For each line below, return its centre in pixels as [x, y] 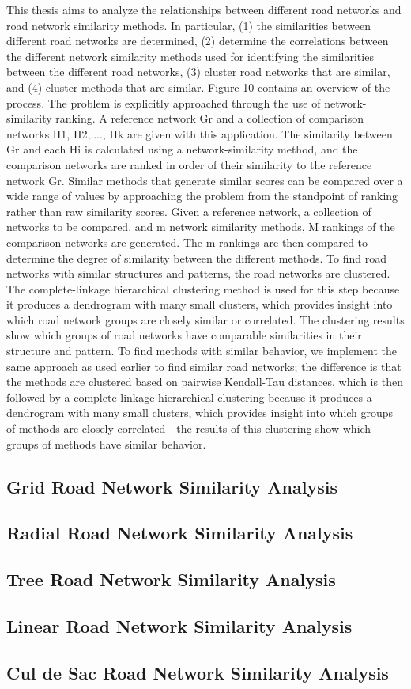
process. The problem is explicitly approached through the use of [164, 102]
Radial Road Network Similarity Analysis [180, 533]
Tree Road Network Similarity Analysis [171, 579]
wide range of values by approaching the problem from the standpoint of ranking [202, 196]
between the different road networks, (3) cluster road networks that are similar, [198, 72]
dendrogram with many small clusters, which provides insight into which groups [200, 413]
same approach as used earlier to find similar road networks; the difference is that [204, 366]
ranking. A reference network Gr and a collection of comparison [210, 118]
